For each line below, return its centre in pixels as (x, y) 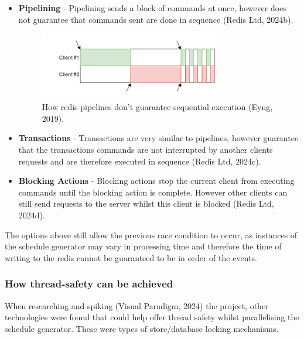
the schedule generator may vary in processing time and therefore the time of (143, 246)
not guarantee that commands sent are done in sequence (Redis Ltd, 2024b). (156, 19)
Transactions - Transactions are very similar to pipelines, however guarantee (158, 138)
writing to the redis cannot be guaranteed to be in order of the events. (131, 257)
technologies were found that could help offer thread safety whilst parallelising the (152, 317)
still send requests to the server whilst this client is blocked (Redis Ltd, (146, 203)
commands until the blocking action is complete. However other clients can (153, 192)
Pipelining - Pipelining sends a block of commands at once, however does (152, 8)
